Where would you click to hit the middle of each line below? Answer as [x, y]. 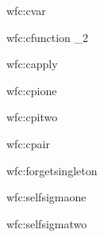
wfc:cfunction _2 [48, 37]
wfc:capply [32, 64]
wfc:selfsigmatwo [47, 223]
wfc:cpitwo [32, 117]
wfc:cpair [28, 143]
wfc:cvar [26, 10]
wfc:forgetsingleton [52, 170]
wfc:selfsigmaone [46, 197]
